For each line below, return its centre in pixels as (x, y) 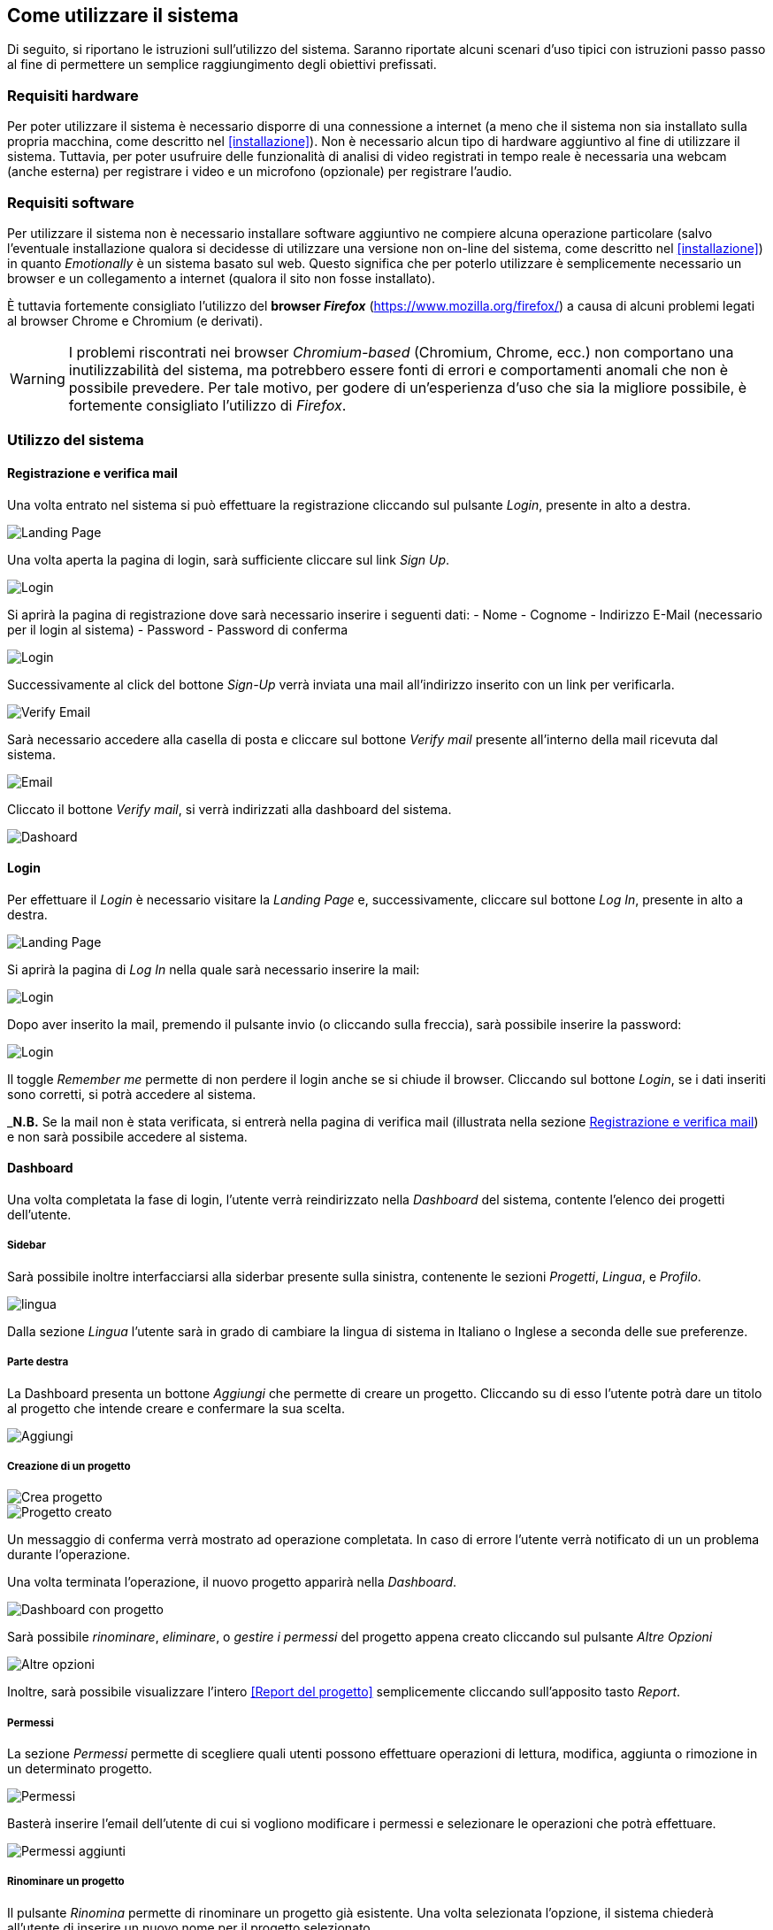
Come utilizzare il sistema (123, 15)
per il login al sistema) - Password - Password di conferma (178, 629)
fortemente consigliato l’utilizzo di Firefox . (207, 405)
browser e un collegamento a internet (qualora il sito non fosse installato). (222, 278)
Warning (38, 378)
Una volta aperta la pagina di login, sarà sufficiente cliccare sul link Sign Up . (229, 559)
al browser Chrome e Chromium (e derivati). (135, 320)
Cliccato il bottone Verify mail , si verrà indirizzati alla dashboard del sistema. (230, 809)
